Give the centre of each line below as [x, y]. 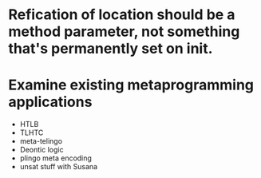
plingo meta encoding [55, 158]
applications [50, 102]
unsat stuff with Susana [59, 167]
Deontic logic [42, 150]
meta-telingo [41, 141]
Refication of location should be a [122, 15]
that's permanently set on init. [111, 49]
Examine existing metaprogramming [131, 85]
